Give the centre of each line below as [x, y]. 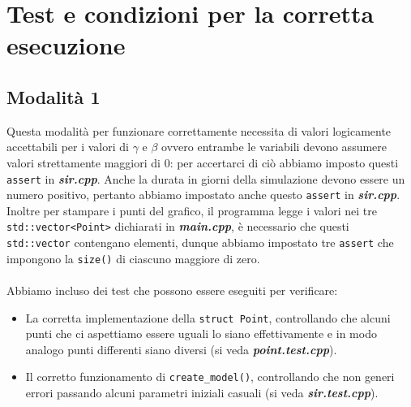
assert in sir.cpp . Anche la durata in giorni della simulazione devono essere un [206, 178]
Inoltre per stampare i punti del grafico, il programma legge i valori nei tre [192, 210]
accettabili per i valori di [68, 147]
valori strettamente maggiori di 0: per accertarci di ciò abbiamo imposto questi [203, 162]
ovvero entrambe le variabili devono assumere [274, 147]
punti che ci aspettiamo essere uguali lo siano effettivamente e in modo [201, 333]
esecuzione [66, 45]
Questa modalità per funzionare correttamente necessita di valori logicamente [199, 130]
